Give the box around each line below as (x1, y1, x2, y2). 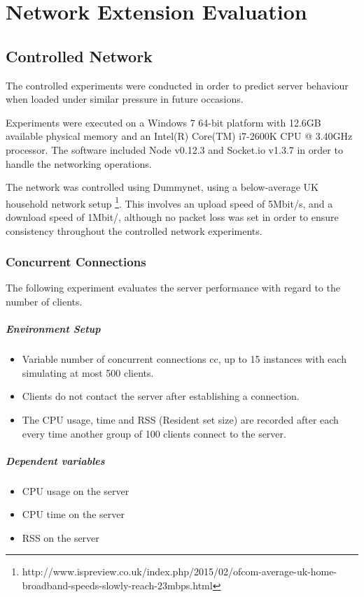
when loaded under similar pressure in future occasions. (6, 92, 244, 106)
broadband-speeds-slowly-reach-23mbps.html (22, 578, 213, 593)
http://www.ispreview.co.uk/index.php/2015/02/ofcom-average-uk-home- (22, 564, 337, 579)
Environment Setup (6, 322, 101, 336)
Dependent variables (6, 453, 105, 468)
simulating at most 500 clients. (22, 365, 154, 380)
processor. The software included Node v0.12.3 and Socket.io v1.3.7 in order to (6, 142, 343, 157)
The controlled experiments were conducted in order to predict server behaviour (6, 78, 349, 92)
